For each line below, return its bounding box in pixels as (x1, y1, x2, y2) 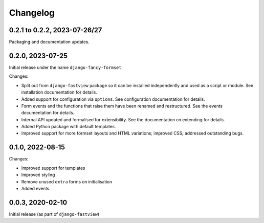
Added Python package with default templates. (21, 124, 116, 130)
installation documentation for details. (21, 89, 97, 95)
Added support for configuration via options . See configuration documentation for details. (21, 96, 205, 102)
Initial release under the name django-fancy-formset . (9, 64, 123, 70)
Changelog (9, 7, 55, 18)
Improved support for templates (21, 165, 86, 171)
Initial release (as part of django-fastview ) (9, 211, 100, 217)
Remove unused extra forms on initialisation (21, 178, 112, 184)
